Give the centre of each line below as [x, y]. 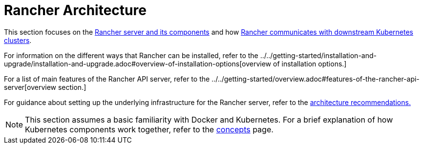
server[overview [30, 87]
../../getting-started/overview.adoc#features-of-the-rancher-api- [316, 79]
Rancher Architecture [75, 10]
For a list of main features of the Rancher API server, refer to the [107, 79]
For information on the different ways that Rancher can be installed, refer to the [131, 55]
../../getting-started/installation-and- [318, 55]
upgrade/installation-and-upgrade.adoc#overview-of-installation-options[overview [138, 63]
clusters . [18, 40]
